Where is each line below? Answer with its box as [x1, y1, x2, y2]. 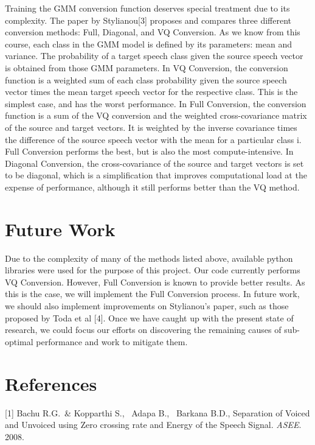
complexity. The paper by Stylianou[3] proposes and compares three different [5, 13, 292, 26]
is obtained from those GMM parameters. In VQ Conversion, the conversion [5, 61, 288, 74]
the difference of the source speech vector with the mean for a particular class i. [5, 133, 302, 145]
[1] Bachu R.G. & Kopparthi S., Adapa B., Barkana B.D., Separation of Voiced [5, 406, 310, 419]
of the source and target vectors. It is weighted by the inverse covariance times [5, 121, 297, 133]
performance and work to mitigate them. [36, 335, 188, 348]
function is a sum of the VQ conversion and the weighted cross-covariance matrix [5, 109, 307, 122]
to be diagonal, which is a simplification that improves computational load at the [5, 169, 307, 181]
